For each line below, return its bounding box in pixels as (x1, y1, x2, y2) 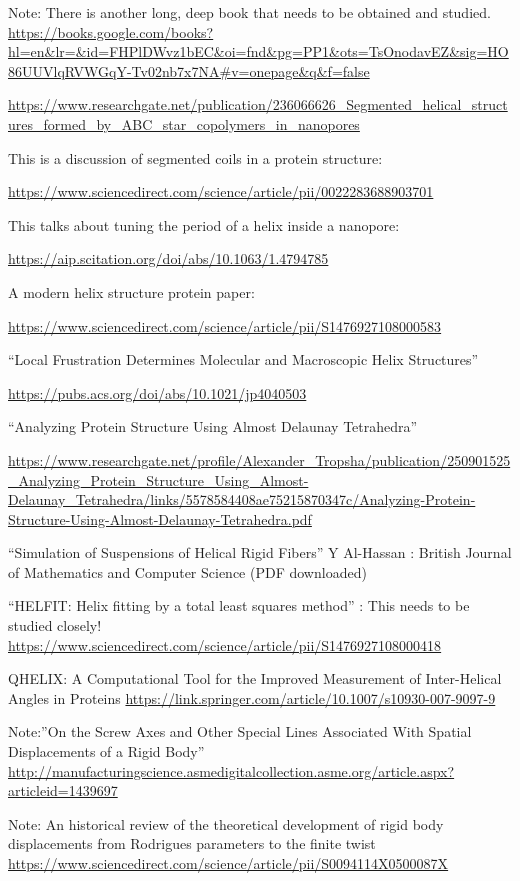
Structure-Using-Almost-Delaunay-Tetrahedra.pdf (8, 508, 312, 529)
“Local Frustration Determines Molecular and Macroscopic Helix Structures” (8, 349, 479, 370)
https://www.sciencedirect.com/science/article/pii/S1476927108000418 (8, 634, 442, 655)
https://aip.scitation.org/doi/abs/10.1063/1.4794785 (8, 248, 329, 269)
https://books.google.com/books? (8, 21, 214, 42)
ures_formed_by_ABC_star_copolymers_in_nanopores (8, 113, 360, 134)
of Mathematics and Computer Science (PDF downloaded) (8, 561, 367, 582)
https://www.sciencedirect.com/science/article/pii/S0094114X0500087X (8, 853, 449, 873)
